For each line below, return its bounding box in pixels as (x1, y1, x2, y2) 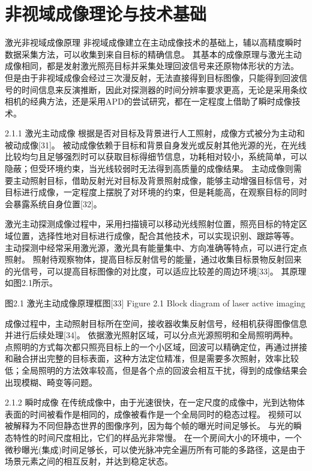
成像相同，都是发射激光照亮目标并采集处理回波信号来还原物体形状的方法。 (5, 59, 299, 72)
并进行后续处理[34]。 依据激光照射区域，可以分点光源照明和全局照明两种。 (5, 329, 298, 341)
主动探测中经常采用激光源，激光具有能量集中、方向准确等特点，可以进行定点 (5, 241, 307, 254)
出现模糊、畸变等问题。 (5, 375, 97, 388)
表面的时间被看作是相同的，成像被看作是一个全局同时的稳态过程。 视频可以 (5, 407, 302, 420)
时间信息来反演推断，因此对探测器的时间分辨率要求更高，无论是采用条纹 (21, 83, 307, 96)
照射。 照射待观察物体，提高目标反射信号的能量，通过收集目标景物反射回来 (5, 253, 302, 266)
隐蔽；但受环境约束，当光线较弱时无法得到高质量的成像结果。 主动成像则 (5, 162, 293, 175)
